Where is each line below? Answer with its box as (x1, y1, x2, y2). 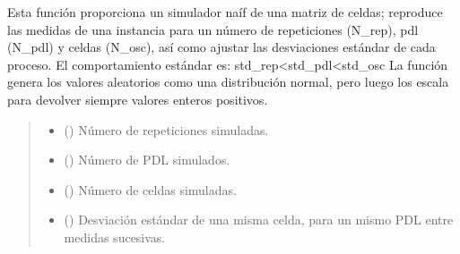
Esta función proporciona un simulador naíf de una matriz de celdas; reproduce (7, 3, 443, 21)
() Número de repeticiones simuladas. (64, 120, 269, 139)
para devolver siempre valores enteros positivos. (7, 89, 268, 108)
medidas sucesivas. (64, 227, 166, 246)
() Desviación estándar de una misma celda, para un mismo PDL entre (64, 210, 454, 229)
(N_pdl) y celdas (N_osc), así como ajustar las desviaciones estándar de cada (7, 38, 436, 56)
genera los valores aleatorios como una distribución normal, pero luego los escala (7, 72, 449, 91)
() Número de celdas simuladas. (64, 180, 237, 199)
